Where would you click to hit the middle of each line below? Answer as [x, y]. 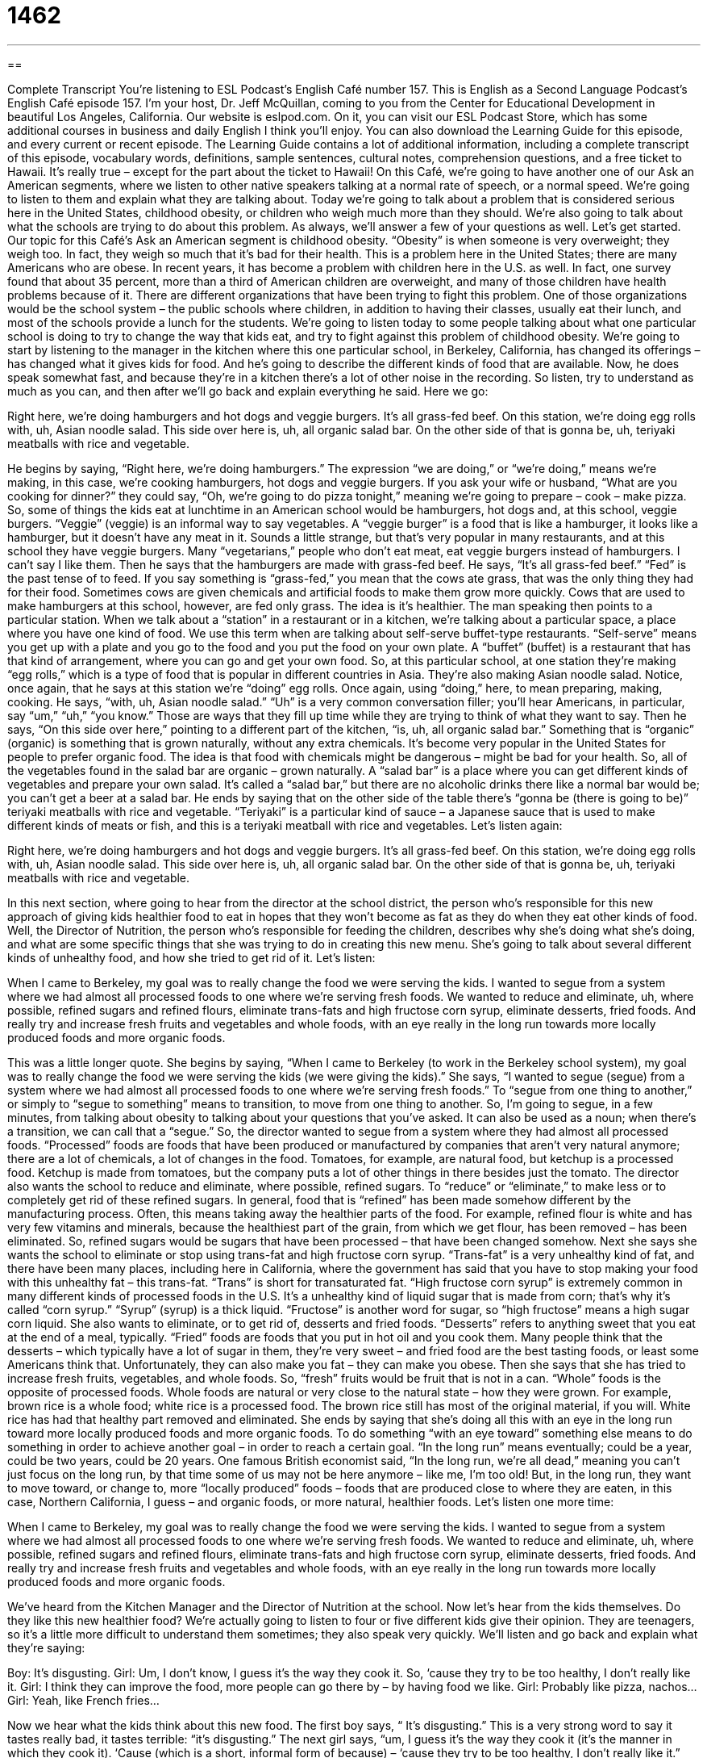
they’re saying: [46, 1647]
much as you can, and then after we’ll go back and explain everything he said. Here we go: [248, 391]
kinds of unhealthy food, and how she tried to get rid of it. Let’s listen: [191, 957]
